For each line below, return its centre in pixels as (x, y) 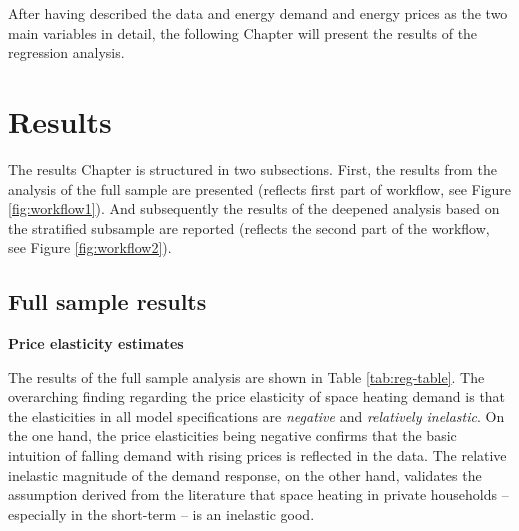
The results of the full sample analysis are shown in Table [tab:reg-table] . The (246, 376)
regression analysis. (66, 52)
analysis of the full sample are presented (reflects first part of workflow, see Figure (260, 188)
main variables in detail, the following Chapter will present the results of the (243, 32)
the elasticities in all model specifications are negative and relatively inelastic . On (256, 415)
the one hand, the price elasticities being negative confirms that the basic (232, 435)
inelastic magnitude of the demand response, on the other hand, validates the (245, 474)
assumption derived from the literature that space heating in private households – (258, 494)
